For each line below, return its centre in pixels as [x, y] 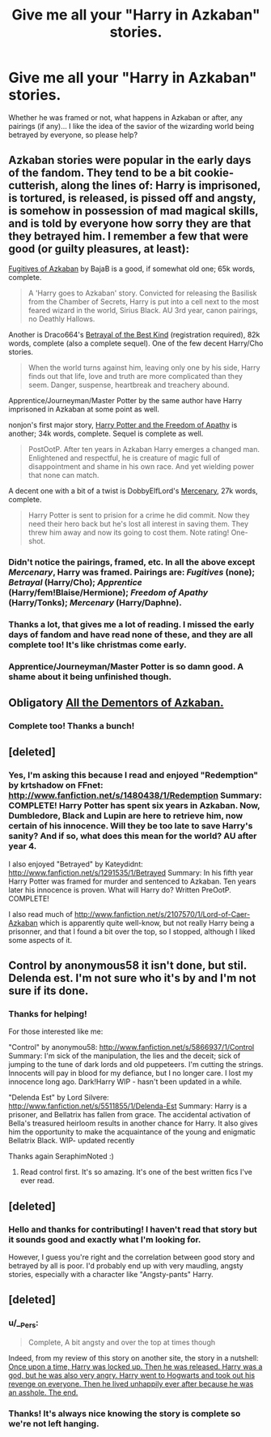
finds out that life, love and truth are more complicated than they [135, 376]
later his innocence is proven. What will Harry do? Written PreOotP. [120, 889]
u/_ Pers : [23, 1323]
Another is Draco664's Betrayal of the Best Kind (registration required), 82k [134, 334]
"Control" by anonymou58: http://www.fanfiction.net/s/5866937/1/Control [131, 1048]
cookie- [214, 173]
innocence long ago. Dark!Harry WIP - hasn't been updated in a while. [125, 1082]
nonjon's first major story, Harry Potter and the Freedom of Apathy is [123, 424]
